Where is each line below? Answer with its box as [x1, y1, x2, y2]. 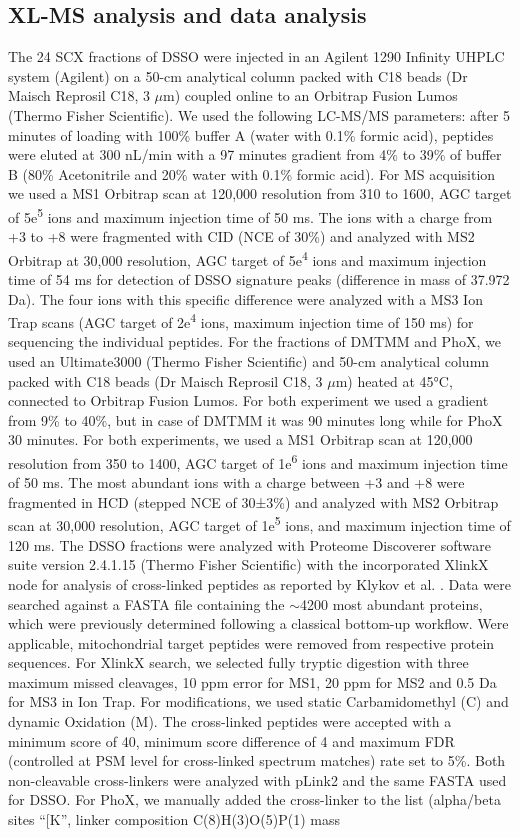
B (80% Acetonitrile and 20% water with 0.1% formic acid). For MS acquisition [8, 163, 496, 184]
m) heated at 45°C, [335, 370, 453, 391]
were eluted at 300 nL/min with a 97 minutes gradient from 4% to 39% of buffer [8, 144, 502, 165]
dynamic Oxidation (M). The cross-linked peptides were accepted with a [8, 711, 452, 732]
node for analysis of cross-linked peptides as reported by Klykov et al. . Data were [8, 573, 511, 594]
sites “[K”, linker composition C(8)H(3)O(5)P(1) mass [8, 809, 340, 830]
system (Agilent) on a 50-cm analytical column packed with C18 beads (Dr [8, 65, 468, 86]
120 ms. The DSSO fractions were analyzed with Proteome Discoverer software [8, 534, 491, 555]
